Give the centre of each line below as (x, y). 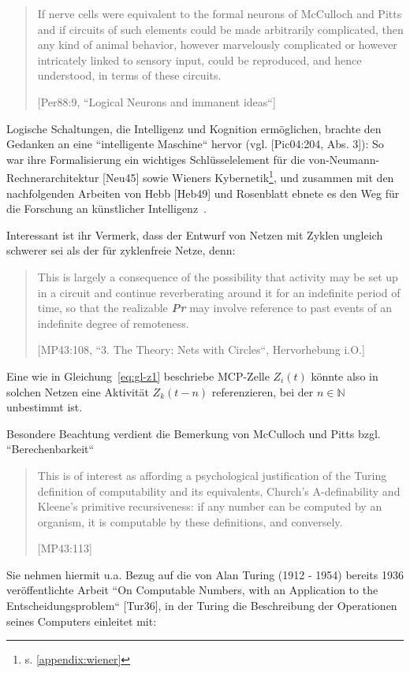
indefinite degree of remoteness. (113, 323)
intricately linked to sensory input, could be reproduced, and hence (199, 59)
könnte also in (345, 376)
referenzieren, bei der (263, 391)
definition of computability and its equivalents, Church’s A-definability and (219, 491)
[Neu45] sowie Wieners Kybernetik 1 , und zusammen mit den (248, 176)
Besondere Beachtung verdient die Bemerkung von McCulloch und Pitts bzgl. (194, 433)
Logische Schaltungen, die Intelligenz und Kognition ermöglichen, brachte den (194, 128)
